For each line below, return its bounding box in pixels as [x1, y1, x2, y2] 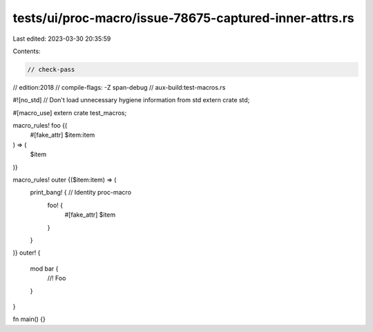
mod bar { [30, 264, 59, 273]
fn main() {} [12, 315, 46, 324]
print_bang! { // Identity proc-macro [30, 188, 131, 197]
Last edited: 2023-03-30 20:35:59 [12, 35, 111, 43]
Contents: [12, 47, 41, 55]
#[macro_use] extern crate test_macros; [12, 108, 127, 117]
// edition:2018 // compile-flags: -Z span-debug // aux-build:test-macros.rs [12, 83, 226, 91]
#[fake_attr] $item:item [30, 131, 95, 139]
